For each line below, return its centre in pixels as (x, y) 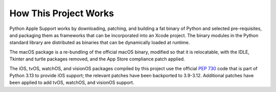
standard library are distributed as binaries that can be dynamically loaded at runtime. (100, 43)
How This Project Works (62, 13)
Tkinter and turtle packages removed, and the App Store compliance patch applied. (97, 59)
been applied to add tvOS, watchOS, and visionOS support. (72, 83)
